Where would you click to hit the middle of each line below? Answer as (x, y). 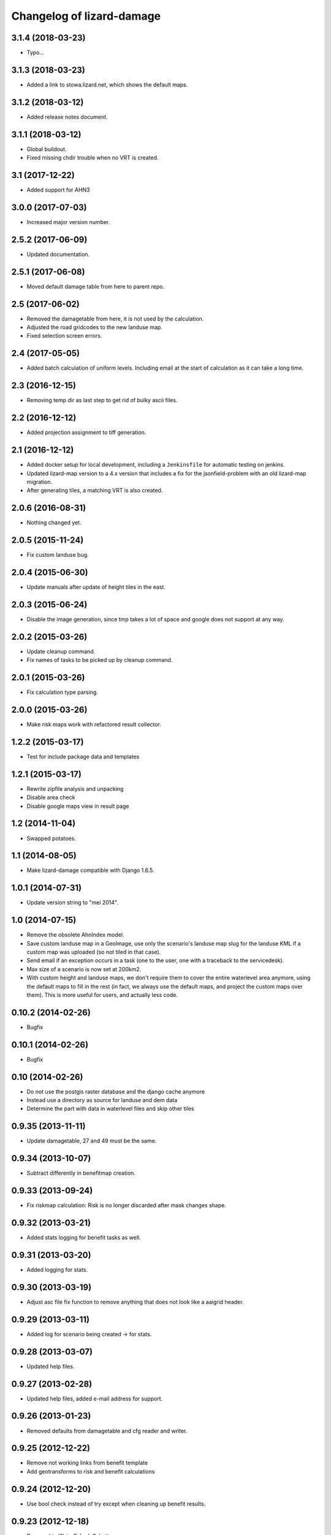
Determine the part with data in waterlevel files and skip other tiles (110, 1109)
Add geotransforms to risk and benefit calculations (91, 1471)
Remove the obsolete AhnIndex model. (75, 935)
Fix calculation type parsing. (62, 692)
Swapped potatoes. (51, 838)
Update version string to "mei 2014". (73, 903)
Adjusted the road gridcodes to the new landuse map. (94, 327)
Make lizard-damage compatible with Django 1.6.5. (90, 870)
